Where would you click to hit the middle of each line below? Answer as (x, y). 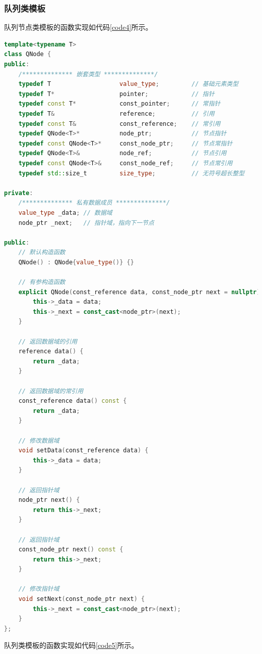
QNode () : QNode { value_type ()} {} (76, 262)
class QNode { (28, 54)
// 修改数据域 (39, 440)
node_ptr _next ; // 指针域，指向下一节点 (86, 223)
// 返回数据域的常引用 (51, 391)
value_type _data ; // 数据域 (65, 213)
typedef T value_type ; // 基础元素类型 (128, 84)
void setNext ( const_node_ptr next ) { (82, 599)
